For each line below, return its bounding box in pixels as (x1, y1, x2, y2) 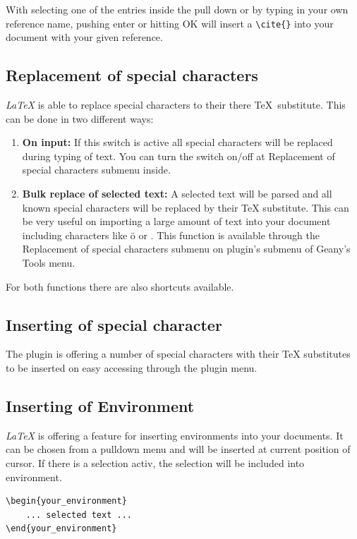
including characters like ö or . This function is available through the (22, 227, 320, 242)
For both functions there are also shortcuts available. (6, 279, 234, 293)
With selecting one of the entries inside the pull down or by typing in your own (6, 2, 349, 16)
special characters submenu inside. (22, 162, 171, 177)
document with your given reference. (6, 30, 163, 44)
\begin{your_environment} (6, 496, 127, 507)
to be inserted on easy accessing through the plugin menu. (6, 360, 258, 375)
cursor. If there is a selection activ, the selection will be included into (6, 455, 305, 470)
